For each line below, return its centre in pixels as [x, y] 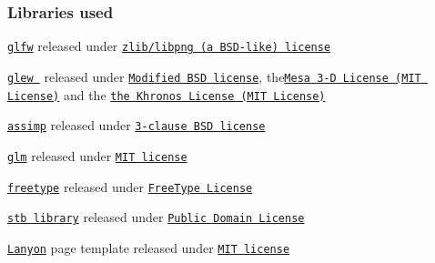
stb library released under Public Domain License [156, 217]
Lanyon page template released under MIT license [149, 247]
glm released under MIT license [97, 155]
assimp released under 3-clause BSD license [137, 125]
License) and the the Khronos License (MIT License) [167, 94]
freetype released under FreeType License [130, 186]
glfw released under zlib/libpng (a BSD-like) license [169, 46]
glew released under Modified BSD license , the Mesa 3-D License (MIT [214, 76]
